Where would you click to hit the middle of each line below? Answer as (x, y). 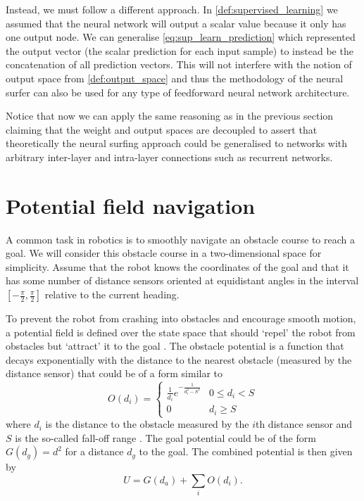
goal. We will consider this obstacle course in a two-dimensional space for (164, 253)
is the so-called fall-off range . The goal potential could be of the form (165, 437)
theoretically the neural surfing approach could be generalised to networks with (177, 143)
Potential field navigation (131, 205)
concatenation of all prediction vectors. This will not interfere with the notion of (179, 64)
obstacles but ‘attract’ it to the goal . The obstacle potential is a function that (175, 346)
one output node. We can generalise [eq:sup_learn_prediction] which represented (181, 37)
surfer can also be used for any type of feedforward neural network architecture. (178, 92)
